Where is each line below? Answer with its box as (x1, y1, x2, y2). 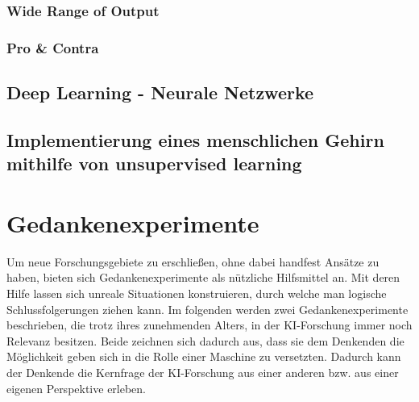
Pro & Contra (6, 37, 99, 57)
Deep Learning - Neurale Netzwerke (6, 80, 314, 105)
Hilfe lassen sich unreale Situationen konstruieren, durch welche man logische (6, 284, 387, 301)
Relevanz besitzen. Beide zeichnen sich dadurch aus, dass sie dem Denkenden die (6, 332, 404, 349)
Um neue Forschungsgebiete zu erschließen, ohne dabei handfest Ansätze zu (6, 253, 380, 270)
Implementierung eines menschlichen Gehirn (6, 127, 384, 152)
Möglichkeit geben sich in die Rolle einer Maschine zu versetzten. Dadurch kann (6, 348, 401, 365)
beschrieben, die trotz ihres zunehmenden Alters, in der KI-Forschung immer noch (6, 316, 413, 333)
